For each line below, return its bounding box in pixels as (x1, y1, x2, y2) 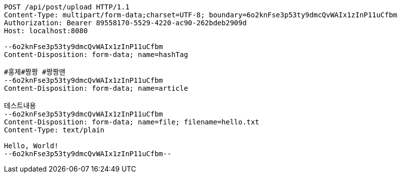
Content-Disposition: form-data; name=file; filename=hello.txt (4, 118, 260, 126)
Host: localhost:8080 (4, 27, 88, 35)
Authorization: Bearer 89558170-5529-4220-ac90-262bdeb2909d (4, 19, 247, 27)
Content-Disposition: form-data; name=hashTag (4, 51, 188, 59)
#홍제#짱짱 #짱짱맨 (4, 68, 66, 76)
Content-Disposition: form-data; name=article (4, 84, 188, 92)
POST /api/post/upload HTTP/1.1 (4, 3, 130, 11)
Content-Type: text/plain (4, 126, 105, 134)
